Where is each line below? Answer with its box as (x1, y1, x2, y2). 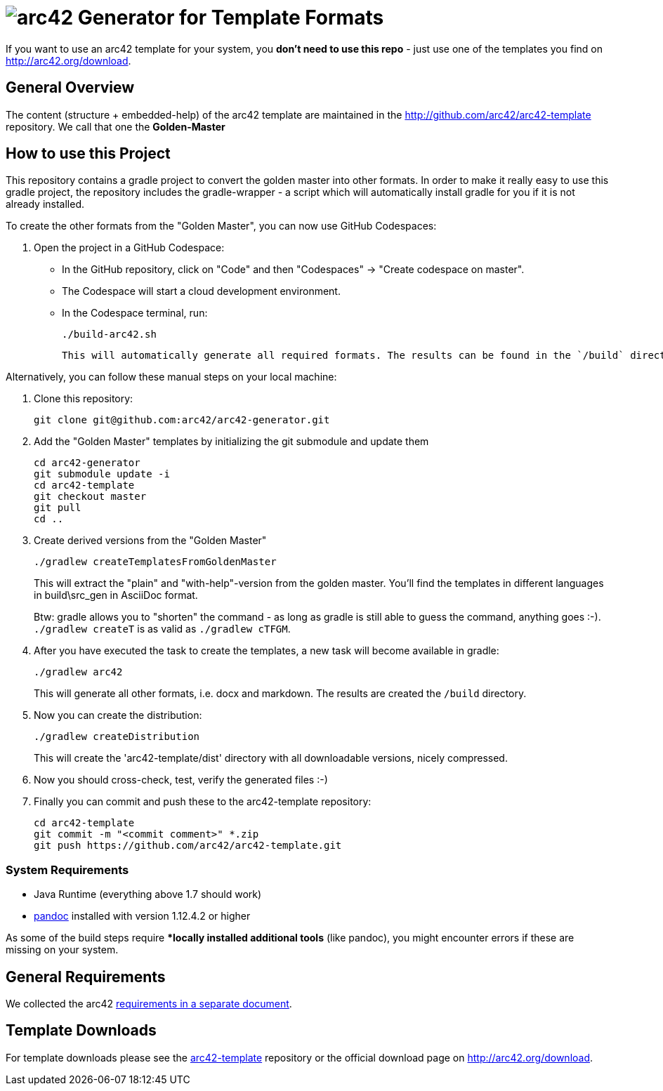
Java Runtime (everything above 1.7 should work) (34, 888, 262, 901)
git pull (34, 502, 81, 514)
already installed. (6, 198, 85, 211)
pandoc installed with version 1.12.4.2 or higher (34, 910, 251, 923)
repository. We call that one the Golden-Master (6, 120, 225, 133)
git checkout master (34, 491, 147, 503)
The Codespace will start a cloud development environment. (62, 285, 341, 298)
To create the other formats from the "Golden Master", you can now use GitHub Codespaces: (6, 220, 437, 232)
